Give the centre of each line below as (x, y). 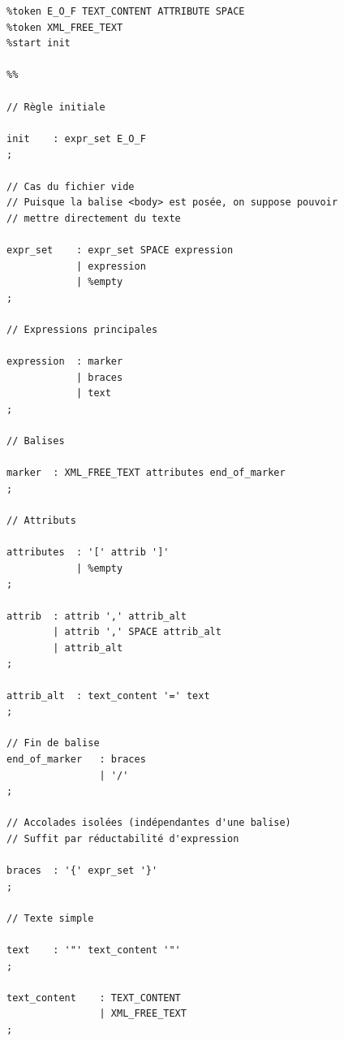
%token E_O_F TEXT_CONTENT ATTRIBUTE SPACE (126, 11)
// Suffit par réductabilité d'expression (123, 838)
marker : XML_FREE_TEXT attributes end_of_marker (146, 473)
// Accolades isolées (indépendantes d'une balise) (149, 823)
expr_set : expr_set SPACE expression (120, 250)
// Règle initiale (56, 107)
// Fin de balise (53, 743)
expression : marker (65, 362)
